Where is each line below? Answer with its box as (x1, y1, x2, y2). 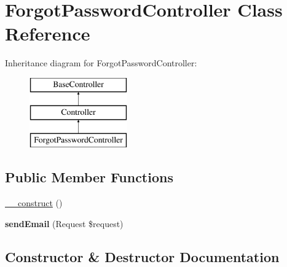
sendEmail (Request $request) (5, 217, 124, 230)
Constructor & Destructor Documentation (5, 247, 280, 266)
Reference (5, 21, 90, 46)
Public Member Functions (5, 168, 173, 187)
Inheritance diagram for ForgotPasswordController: (5, 56, 197, 69)
